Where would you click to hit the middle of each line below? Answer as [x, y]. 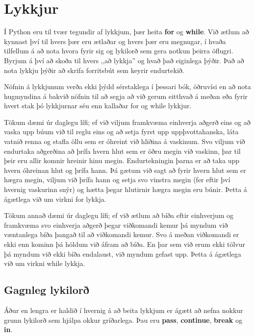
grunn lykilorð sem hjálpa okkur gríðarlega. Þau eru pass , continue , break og [123, 320]
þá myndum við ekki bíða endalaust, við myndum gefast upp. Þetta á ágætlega [123, 253]
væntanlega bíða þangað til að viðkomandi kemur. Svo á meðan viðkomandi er [122, 234]
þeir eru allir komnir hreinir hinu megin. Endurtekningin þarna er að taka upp [122, 160]
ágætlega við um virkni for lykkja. [55, 199]
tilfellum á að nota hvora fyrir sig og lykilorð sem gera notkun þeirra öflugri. [119, 51]
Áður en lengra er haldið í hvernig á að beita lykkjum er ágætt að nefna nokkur [124, 310]
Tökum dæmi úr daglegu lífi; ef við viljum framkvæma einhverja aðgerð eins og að [127, 122]
